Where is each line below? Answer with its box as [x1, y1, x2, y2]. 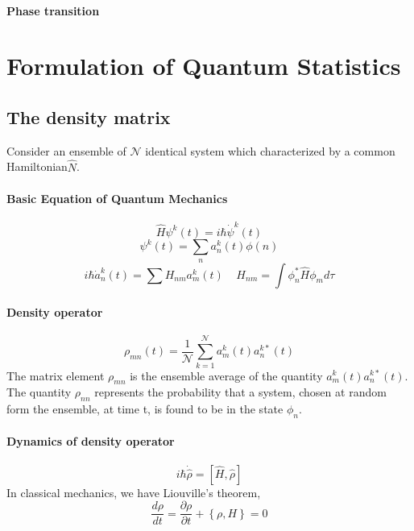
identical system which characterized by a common [145, 142, 395, 159]
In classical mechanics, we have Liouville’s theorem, [6, 483, 261, 500]
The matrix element [6, 367, 105, 384]
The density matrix [6, 104, 171, 129]
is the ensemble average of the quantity [130, 367, 323, 384]
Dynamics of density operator [6, 433, 175, 450]
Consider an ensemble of [6, 142, 126, 159]
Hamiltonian [6, 158, 68, 175]
